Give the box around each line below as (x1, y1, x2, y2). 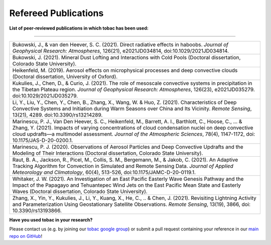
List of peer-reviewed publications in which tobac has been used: (9, 25, 149, 31)
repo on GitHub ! (9, 233, 43, 239)
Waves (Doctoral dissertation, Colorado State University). (12, 188, 148, 195)
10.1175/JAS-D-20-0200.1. (12, 137, 73, 144)
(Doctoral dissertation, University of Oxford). (12, 73, 118, 80)
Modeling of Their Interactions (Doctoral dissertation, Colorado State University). (12, 150, 203, 157)
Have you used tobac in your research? (9, 216, 93, 223)
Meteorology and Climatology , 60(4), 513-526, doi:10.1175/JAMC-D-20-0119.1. (12, 169, 196, 176)
